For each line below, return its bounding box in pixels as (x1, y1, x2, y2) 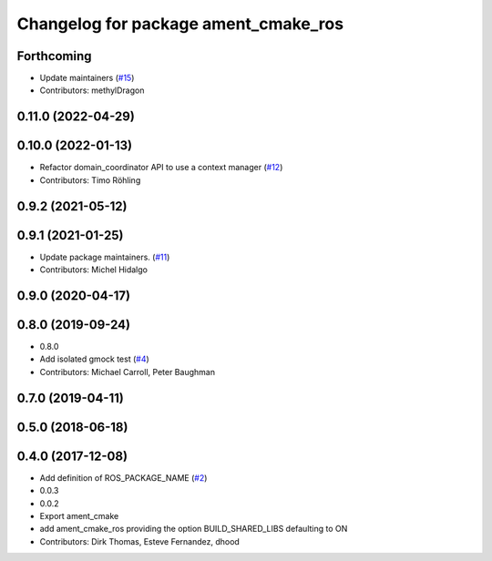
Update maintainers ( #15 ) (39, 73, 135, 84)
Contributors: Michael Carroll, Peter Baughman (39, 366, 216, 377)
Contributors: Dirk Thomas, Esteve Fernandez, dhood (39, 535, 241, 546)
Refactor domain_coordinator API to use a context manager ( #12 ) (39, 162, 283, 173)
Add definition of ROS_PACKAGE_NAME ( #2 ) (39, 472, 208, 483)
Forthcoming (16, 48, 92, 64)
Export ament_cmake (39, 510, 119, 521)
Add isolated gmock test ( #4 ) (39, 353, 149, 364)
